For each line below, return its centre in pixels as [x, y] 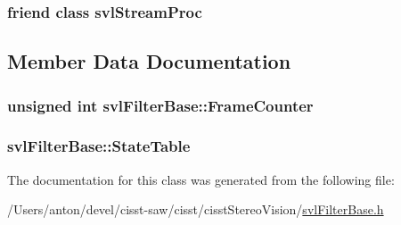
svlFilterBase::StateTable [99, 146]
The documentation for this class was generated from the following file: [201, 179]
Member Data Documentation [149, 61]
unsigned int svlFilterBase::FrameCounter [160, 105]
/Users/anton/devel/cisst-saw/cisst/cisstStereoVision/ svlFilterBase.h [196, 209]
